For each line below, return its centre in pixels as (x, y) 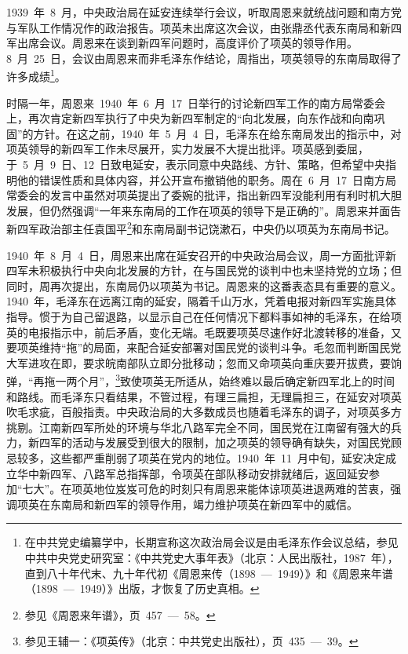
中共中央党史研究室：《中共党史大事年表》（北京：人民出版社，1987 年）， (211, 557)
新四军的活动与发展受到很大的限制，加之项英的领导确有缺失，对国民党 (209, 442)
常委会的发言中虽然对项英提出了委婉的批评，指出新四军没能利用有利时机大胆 (204, 195)
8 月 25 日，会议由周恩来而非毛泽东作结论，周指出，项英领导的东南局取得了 (204, 58)
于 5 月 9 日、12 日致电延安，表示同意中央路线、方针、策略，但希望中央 (196, 164)
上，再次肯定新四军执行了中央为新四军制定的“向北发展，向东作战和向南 (190, 118)
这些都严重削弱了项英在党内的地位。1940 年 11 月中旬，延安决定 (217, 458)
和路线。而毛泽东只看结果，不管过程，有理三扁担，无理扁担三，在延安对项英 (204, 396)
